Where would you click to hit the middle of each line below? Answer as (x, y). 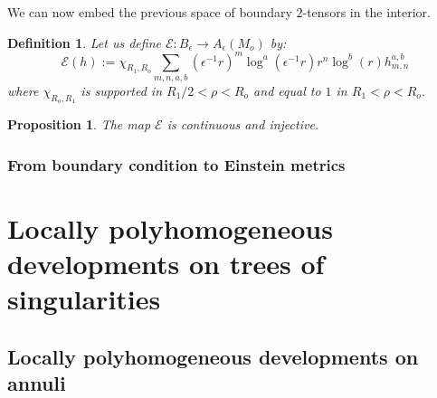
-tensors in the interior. (366, 12)
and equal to (287, 91)
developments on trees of (166, 264)
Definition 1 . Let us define (84, 42)
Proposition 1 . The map (79, 124)
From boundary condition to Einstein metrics (176, 164)
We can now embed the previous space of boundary (150, 12)
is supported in (122, 91)
